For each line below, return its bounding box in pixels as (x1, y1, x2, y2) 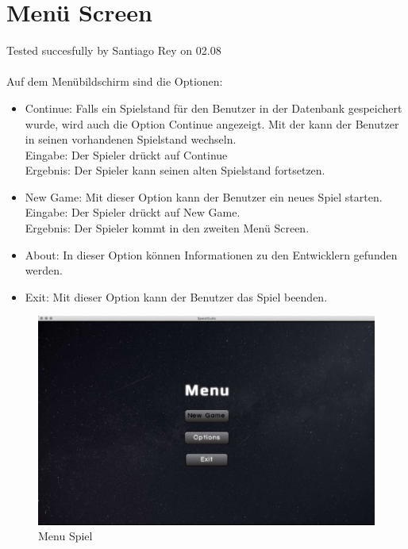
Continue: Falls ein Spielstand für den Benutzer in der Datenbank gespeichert (25, 99, 402, 116)
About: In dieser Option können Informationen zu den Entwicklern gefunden (25, 246, 398, 263)
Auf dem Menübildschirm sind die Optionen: (6, 73, 223, 90)
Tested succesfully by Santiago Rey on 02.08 (6, 42, 221, 59)
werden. (25, 262, 63, 278)
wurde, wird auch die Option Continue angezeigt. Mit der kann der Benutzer (25, 115, 399, 132)
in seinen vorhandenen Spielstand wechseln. (25, 131, 237, 148)
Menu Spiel (38, 528, 93, 544)
